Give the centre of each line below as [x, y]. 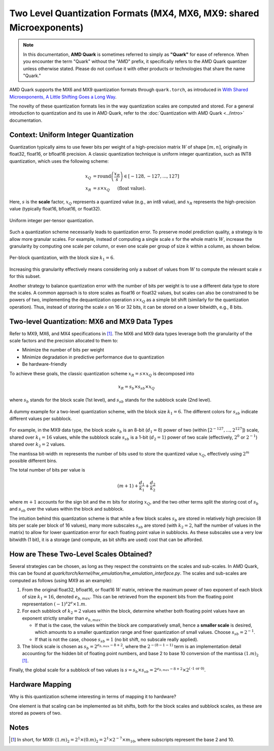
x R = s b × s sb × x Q [136, 387]
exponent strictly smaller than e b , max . [62, 619]
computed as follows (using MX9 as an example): [61, 580]
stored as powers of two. [36, 713]
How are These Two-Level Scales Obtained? [81, 554]
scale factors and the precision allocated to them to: [64, 341]
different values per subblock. [41, 419]
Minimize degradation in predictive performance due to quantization [93, 357]
